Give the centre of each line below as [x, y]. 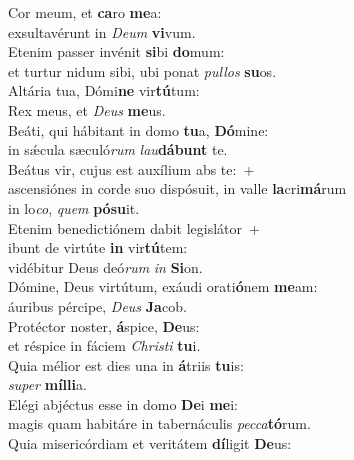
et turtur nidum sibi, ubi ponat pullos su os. [142, 70]
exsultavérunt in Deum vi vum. [102, 31]
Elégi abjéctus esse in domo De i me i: [123, 403]
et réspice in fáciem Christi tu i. [104, 345]
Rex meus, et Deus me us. [87, 109]
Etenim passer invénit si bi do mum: [116, 51]
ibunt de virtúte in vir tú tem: [98, 247]
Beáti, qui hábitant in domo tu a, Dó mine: [138, 129]
